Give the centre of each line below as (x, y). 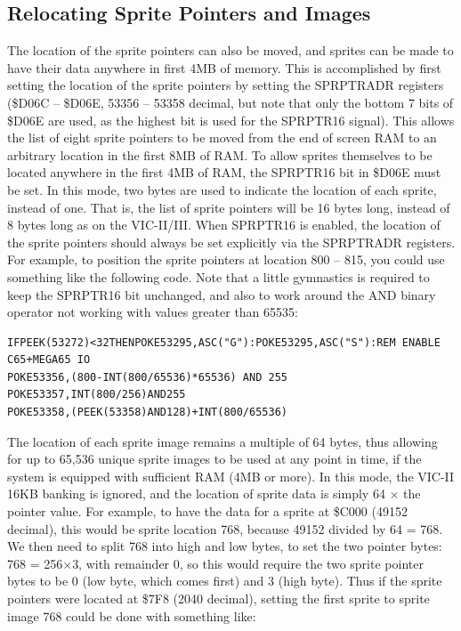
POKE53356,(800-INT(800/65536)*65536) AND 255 (147, 377)
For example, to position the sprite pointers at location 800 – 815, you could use (226, 259)
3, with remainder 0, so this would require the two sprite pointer (248, 563)
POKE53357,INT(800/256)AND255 (97, 395)
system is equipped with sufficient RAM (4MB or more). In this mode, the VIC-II (231, 476)
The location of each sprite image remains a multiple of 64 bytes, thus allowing (222, 441)
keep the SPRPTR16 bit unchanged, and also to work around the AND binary (222, 294)
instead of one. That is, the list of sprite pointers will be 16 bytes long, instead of (229, 207)
